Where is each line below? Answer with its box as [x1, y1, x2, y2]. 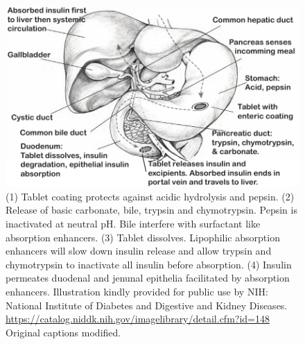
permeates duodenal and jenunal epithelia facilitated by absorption [6, 270, 290, 285]
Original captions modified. [6, 325, 121, 339]
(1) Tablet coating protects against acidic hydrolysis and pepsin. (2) [6, 189, 295, 203]
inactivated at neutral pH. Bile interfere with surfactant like [6, 216, 261, 231]
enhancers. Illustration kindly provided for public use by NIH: [6, 284, 268, 299]
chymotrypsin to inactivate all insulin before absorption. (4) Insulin [6, 257, 292, 271]
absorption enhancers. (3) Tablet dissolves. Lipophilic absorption [6, 230, 280, 244]
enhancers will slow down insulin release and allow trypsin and [6, 243, 272, 258]
